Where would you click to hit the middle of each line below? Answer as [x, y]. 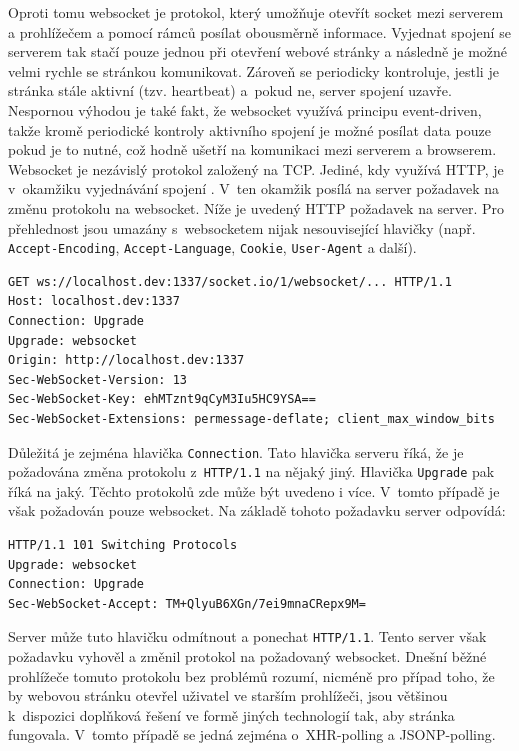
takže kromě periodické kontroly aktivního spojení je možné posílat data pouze [249, 129]
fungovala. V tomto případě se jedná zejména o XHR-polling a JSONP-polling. [252, 734]
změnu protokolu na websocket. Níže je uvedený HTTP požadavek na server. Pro [256, 207]
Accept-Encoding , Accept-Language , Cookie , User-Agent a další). [212, 247]
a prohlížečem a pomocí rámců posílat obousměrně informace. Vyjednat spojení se [259, 31]
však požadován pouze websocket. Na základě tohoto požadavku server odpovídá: [257, 510]
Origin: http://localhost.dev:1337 [126, 360]
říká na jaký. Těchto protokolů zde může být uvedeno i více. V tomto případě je [254, 490]
